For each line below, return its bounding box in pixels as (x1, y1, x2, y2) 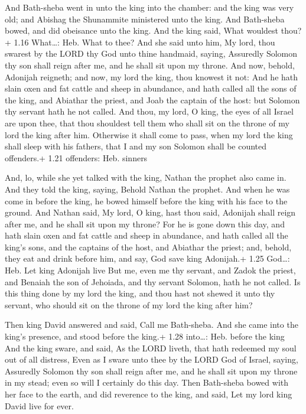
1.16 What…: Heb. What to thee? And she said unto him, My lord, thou (14, 35, 275, 48)
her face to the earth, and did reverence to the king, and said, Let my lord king (5, 388, 292, 400)
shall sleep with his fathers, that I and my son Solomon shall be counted (5, 140, 267, 152)
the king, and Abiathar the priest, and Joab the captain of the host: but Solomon (5, 93, 300, 106)
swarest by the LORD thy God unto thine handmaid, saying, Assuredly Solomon (5, 47, 298, 60)
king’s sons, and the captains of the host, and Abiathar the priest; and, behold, (5, 240, 292, 253)
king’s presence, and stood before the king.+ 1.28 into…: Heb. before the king (5, 330, 285, 343)
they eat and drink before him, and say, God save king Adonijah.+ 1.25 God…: (5, 252, 290, 265)
